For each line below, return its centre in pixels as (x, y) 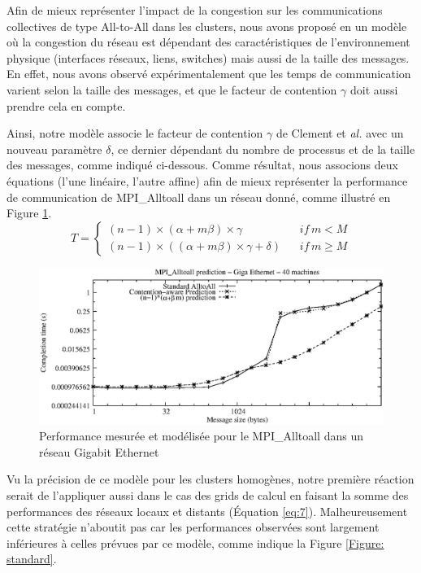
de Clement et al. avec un (340, 133)
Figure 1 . (29, 213)
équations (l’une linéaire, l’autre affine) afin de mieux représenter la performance (207, 180)
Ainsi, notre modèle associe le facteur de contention (135, 133)
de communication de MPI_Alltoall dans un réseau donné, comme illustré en (199, 197)
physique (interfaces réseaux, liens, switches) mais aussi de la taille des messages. (208, 57)
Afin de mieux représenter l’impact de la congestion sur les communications (195, 10)
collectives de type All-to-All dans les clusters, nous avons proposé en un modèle (207, 26)
